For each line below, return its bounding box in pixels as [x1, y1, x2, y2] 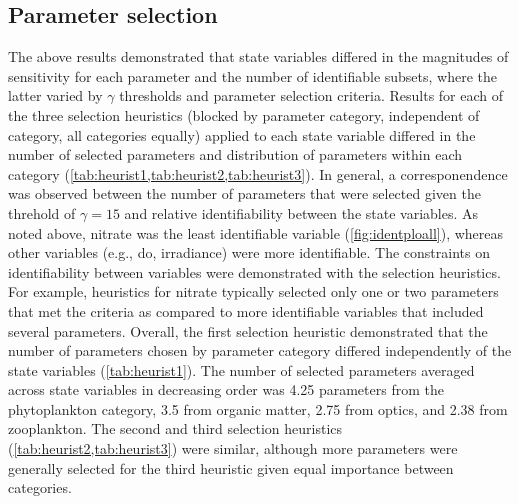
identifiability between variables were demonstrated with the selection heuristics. [8, 261, 501, 282]
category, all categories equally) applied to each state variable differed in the [8, 124, 476, 145]
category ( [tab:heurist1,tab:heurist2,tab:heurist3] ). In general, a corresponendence [8, 163, 508, 184]
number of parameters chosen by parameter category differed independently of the [8, 340, 512, 361]
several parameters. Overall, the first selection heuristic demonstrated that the [8, 320, 488, 341]
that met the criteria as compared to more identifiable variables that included [8, 300, 484, 321]
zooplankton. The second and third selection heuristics [8, 418, 343, 439]
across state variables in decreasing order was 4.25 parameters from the [8, 379, 444, 400]
